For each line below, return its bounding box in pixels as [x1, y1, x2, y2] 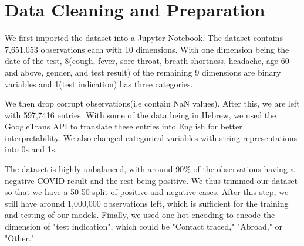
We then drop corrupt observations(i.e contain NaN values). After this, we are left [5, 97, 300, 110]
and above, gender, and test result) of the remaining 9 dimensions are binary [5, 66, 281, 78]
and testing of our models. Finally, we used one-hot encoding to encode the [5, 209, 275, 221]
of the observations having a [193, 163, 295, 175]
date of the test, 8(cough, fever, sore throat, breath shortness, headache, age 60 [5, 54, 289, 67]
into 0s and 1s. [5, 143, 58, 155]
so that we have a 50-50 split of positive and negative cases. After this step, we [5, 186, 289, 198]
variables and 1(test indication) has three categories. [5, 77, 193, 90]
